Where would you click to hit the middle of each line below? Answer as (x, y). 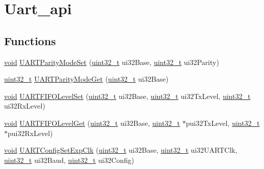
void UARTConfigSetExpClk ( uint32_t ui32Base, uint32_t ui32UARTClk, (121, 150)
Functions (30, 40)
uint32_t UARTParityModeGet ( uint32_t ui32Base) (86, 79)
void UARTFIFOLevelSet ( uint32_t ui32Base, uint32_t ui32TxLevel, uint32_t (127, 96)
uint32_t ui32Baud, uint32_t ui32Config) (69, 160)
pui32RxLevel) (30, 133)
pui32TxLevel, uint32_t (223, 123)
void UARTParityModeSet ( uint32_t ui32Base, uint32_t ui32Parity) (112, 62)
